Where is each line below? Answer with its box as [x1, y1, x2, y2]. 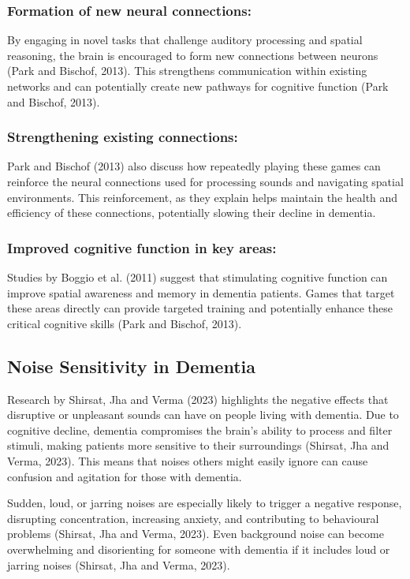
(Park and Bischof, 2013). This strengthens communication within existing [7, 62, 367, 79]
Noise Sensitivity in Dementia [7, 353, 255, 378]
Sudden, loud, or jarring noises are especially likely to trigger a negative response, [7, 495, 402, 511]
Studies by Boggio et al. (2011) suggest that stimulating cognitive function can [7, 269, 388, 285]
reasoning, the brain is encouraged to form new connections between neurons [7, 47, 378, 63]
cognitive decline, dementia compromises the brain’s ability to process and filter [7, 421, 393, 438]
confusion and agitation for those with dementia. [7, 468, 242, 484]
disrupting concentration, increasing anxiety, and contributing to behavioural [7, 510, 379, 526]
